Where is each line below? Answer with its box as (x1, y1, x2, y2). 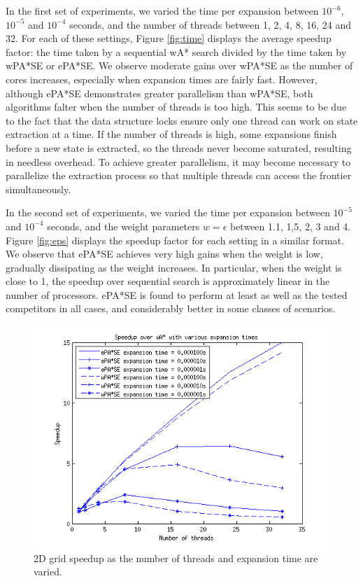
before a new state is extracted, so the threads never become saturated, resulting (6, 140, 352, 155)
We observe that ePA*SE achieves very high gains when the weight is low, (6, 246, 323, 261)
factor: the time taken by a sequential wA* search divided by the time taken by (6, 44, 347, 59)
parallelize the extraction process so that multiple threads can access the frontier (6, 168, 352, 183)
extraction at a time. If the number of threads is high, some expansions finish (6, 127, 337, 141)
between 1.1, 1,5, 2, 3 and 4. (229, 218, 351, 233)
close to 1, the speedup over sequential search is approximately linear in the (6, 274, 330, 288)
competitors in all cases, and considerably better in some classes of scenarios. (6, 301, 336, 316)
